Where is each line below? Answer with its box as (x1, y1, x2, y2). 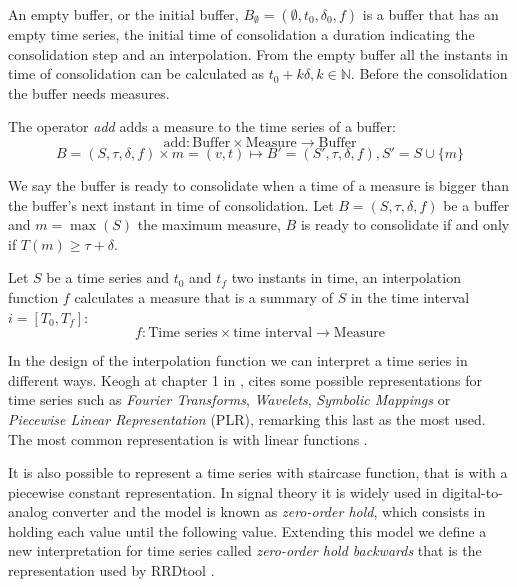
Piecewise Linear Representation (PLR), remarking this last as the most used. (8, 408, 486, 429)
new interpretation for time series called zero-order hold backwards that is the (8, 540, 482, 561)
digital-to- (442, 481, 503, 502)
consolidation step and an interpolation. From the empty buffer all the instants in (8, 43, 508, 64)
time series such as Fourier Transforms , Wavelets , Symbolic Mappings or (8, 389, 451, 410)
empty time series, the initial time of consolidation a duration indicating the (8, 24, 475, 44)
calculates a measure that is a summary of (74, 286, 333, 307)
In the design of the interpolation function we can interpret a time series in (8, 350, 468, 371)
